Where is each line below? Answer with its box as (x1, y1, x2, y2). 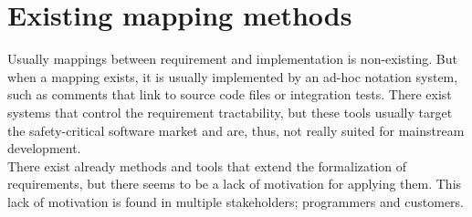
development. (7, 139, 81, 158)
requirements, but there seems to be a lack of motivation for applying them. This (7, 174, 462, 193)
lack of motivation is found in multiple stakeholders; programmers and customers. (7, 191, 464, 211)
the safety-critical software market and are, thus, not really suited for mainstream (7, 120, 465, 139)
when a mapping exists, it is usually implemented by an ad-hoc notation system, (7, 67, 458, 86)
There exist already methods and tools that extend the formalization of (7, 156, 407, 175)
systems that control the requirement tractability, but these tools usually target (7, 102, 453, 121)
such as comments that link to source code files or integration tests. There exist (7, 85, 452, 104)
